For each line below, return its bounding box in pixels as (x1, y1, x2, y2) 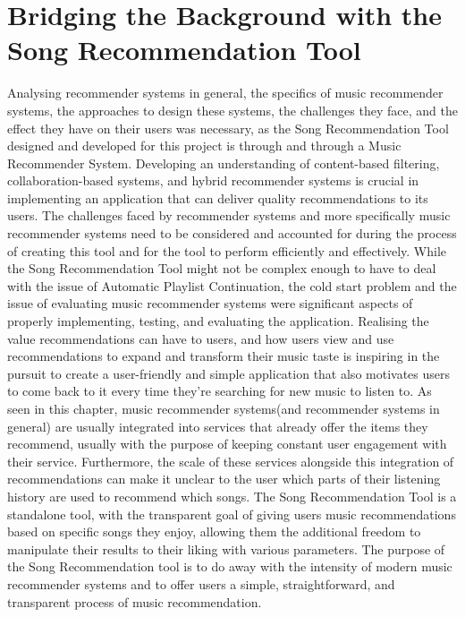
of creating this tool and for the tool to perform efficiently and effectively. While (7, 241, 447, 260)
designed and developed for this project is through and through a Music (7, 136, 402, 155)
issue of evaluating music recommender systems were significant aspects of (7, 294, 413, 313)
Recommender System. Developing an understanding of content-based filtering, (7, 153, 440, 172)
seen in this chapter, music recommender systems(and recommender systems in (7, 399, 440, 417)
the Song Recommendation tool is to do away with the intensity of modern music (7, 557, 452, 576)
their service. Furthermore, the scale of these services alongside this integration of (7, 451, 454, 470)
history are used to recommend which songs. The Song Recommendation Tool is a (7, 486, 457, 505)
